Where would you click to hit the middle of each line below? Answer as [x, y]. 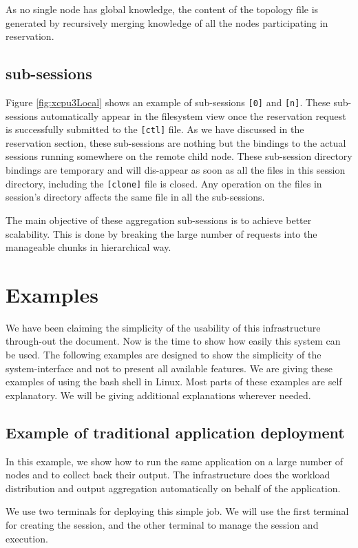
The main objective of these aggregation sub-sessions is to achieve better [159, 220]
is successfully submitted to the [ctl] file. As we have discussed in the [155, 129]
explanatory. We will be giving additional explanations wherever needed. [158, 395]
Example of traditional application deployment [175, 432]
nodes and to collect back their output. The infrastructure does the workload [168, 475]
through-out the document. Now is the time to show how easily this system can [173, 341]
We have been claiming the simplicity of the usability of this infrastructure [163, 327]
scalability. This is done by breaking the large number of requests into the [161, 233]
